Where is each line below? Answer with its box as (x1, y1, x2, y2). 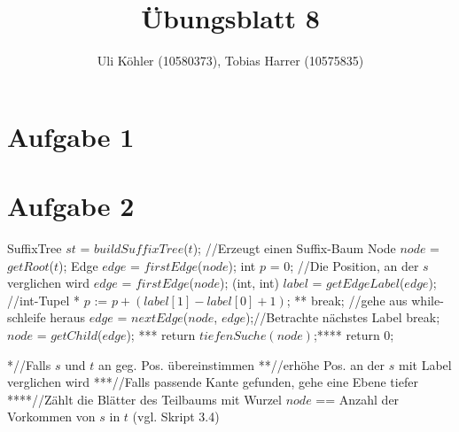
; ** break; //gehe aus (286, 290, 408, 309)
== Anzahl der (315, 390, 400, 408)
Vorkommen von (7, 407, 96, 426)
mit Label (398, 355, 452, 374)
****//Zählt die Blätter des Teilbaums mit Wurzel (7, 390, 282, 408)
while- (411, 290, 444, 309)
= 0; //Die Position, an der (269, 256, 419, 274)
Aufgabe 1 (7, 118, 135, 154)
